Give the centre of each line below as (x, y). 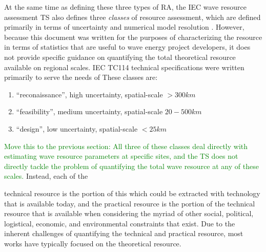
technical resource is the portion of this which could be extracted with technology (132, 193)
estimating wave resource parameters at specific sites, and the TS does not (121, 156)
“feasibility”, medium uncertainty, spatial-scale (89, 111)
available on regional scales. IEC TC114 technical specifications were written (124, 67)
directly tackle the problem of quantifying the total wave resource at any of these (131, 166)
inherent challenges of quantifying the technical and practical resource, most (124, 233)
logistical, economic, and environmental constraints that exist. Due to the (120, 223)
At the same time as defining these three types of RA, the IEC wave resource (125, 7)
